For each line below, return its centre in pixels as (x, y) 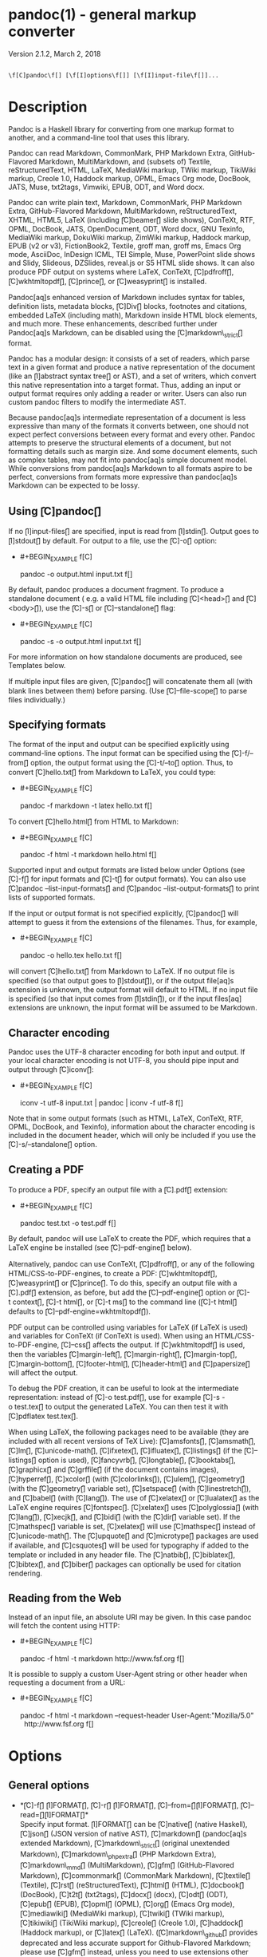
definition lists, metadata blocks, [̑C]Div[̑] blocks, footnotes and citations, (128, 306)
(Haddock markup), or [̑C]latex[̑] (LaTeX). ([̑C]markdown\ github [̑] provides (139, 1933)
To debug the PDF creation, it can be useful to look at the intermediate (124, 1388)
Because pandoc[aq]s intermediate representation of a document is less (127, 417)
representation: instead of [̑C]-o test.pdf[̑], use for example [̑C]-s (114, 1397)
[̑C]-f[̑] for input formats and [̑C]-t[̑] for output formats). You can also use (128, 879)
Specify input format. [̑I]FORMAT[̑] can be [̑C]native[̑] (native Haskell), (133, 1824)
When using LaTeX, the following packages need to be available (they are (129, 1432)
